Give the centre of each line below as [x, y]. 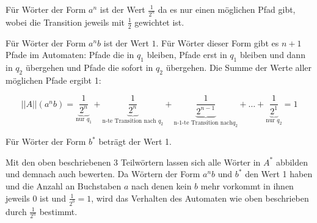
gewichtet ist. [159, 22]
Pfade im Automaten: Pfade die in [70, 55]
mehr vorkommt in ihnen [247, 186]
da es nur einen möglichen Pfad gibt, [227, 9]
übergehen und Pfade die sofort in [89, 68]
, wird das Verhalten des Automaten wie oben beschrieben [200, 198]
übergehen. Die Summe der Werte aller [239, 68]
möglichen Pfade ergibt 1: [53, 80]
